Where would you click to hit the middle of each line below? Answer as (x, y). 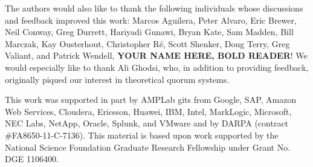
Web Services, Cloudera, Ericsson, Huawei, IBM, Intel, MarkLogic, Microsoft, (148, 111)
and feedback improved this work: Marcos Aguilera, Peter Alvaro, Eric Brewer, (151, 20)
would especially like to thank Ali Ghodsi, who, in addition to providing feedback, (157, 67)
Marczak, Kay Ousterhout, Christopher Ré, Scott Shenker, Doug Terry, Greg (147, 43)
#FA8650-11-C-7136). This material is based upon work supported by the (142, 135)
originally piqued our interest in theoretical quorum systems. (117, 79)
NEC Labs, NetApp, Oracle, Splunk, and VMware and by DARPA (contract (147, 123)
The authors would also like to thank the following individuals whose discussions (154, 8)
